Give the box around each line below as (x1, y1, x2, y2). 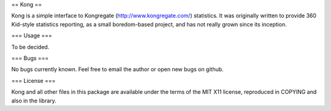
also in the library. (11, 97, 56, 104)
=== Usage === (11, 32, 52, 39)
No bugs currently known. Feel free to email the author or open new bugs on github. (11, 66, 224, 73)
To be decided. (11, 43, 50, 50)
